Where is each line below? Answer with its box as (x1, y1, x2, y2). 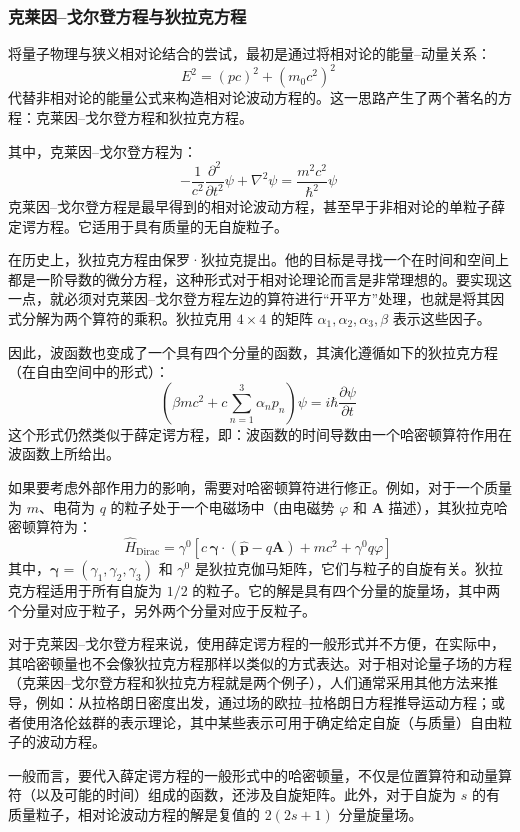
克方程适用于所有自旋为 (8, 579, 162, 600)
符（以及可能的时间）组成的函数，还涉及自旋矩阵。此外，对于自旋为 (8, 784, 456, 805)
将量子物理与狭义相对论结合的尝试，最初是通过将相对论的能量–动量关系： (8, 43, 491, 64)
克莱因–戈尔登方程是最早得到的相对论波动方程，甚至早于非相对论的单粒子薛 (8, 196, 505, 216)
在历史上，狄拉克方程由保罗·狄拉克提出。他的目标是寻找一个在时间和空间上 (8, 249, 509, 270)
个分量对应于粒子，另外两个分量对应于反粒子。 (8, 599, 316, 620)
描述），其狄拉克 (388, 496, 494, 517)
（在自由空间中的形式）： (8, 361, 169, 382)
